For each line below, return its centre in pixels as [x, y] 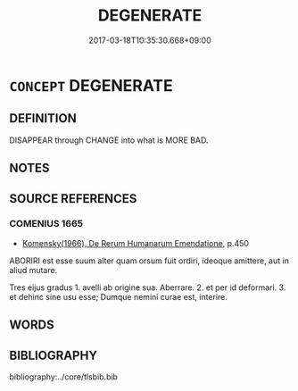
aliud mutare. [33, 270]
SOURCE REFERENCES [73, 199]
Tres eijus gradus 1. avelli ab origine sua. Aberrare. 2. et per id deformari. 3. [148, 287]
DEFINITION [43, 118]
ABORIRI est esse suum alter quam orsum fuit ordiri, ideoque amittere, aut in [149, 261]
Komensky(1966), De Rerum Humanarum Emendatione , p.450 [136, 243]
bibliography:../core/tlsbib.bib [64, 377]
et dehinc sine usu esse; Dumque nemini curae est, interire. [118, 296]
